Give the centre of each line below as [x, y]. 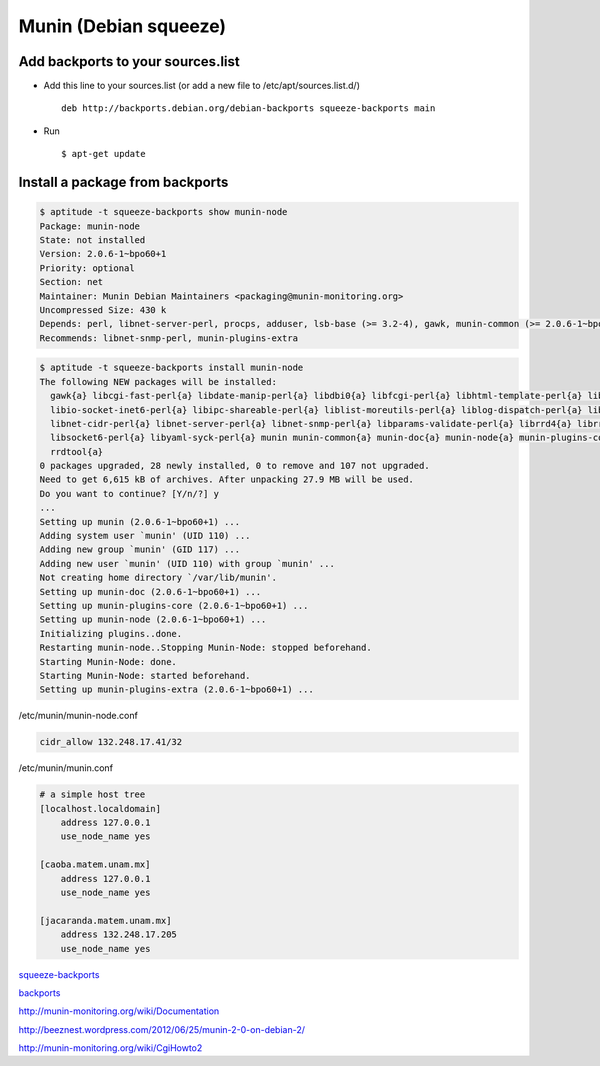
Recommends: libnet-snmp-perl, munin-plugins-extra [169, 338]
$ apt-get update [103, 154]
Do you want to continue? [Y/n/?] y [129, 493]
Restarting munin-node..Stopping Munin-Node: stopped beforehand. [205, 648]
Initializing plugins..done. [111, 633]
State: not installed [92, 240]
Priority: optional [87, 268]
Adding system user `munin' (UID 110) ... [145, 536]
